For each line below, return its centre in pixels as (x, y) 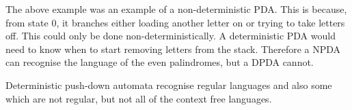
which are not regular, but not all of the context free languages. (139, 98)
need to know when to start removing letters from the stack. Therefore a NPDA (173, 49)
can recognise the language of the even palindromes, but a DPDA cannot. (160, 62)
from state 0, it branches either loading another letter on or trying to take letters (175, 22)
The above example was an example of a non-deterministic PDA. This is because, (176, 9)
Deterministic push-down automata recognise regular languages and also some (169, 85)
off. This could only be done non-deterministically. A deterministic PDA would (171, 36)
